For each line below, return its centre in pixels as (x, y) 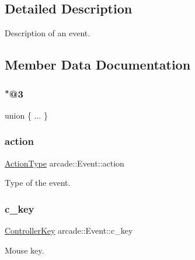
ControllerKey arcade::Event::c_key (69, 230)
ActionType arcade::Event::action (65, 163)
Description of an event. (48, 33)
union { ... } (26, 115)
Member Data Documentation (98, 65)
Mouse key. (25, 250)
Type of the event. (38, 183)
